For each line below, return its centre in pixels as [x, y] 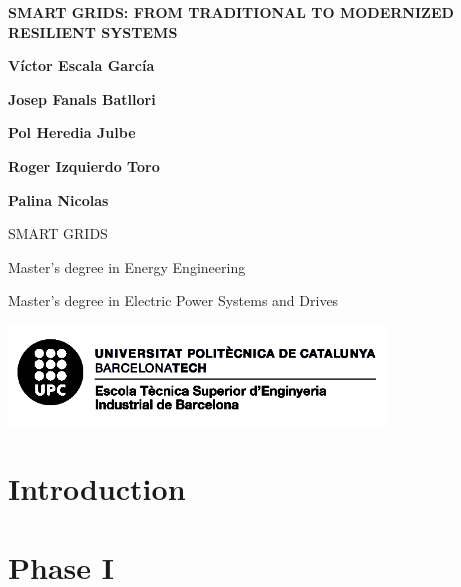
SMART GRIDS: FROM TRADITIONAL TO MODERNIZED [231, 12]
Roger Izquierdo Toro [84, 165]
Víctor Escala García [81, 65]
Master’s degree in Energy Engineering [127, 266]
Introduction [97, 488]
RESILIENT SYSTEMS [93, 31]
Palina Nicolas [58, 199]
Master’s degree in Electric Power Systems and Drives [173, 300]
